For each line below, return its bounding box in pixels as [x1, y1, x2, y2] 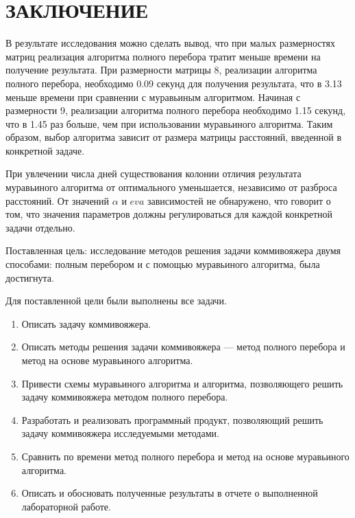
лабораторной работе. [21, 499, 111, 513]
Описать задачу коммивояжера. [21, 316, 151, 330]
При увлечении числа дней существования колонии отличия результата [5, 166, 302, 181]
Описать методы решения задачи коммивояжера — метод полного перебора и [21, 339, 345, 354]
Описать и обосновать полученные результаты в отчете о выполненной [21, 486, 318, 500]
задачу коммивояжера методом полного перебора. [21, 390, 228, 404]
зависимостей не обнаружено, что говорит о [147, 193, 331, 207]
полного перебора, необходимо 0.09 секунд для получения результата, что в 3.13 [5, 76, 342, 90]
